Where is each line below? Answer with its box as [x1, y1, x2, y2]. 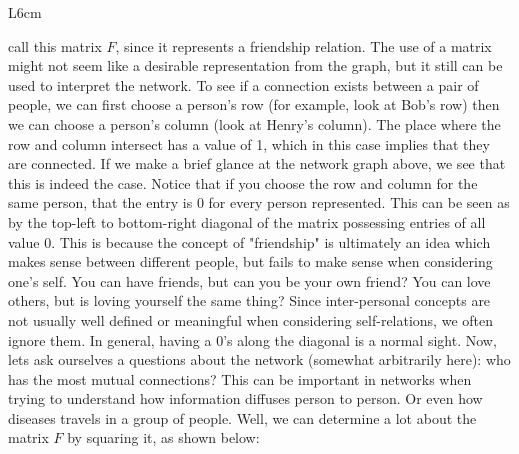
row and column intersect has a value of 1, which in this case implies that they [8, 133, 490, 154]
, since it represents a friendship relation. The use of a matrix [115, 35, 492, 56]
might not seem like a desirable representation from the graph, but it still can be [8, 55, 503, 76]
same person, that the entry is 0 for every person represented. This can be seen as [8, 192, 510, 213]
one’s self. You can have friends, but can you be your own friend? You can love [8, 270, 491, 291]
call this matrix [8, 35, 102, 56]
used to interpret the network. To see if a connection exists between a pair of [8, 74, 479, 95]
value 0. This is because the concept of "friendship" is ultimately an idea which [8, 231, 491, 252]
